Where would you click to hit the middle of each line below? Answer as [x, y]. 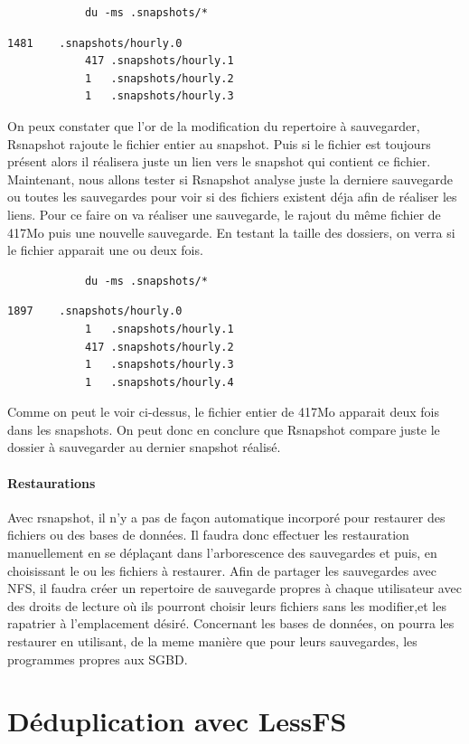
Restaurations [52, 482]
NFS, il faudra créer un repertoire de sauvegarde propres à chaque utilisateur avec [234, 588]
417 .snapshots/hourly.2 [159, 347]
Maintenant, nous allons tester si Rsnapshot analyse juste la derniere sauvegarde [230, 179]
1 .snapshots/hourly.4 [159, 382]
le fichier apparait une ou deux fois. [105, 250]
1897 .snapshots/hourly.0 [95, 311]
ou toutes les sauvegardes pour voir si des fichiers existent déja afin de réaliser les [232, 197]
